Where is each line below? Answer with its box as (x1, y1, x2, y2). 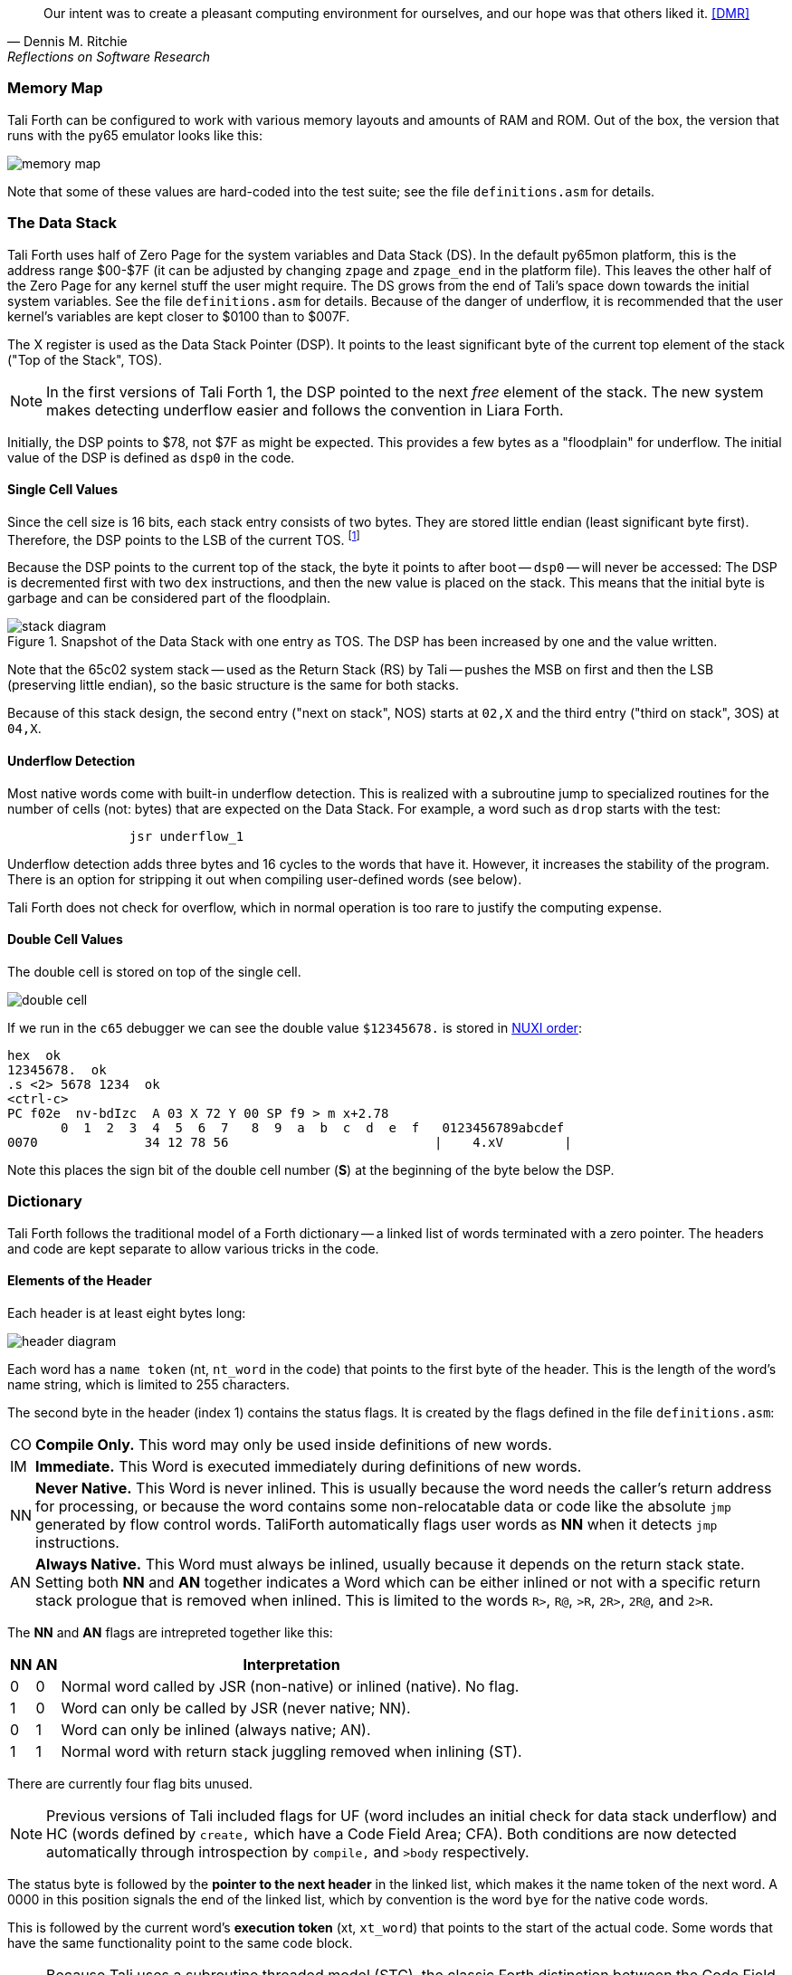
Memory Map (7, 79, 103, 98)
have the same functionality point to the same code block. (7, 1934, 353, 1951)
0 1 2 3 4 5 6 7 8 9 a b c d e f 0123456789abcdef (61, 1120, 565, 1135)
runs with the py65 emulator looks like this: (7, 127, 262, 143)
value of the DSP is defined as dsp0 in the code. (7, 449, 295, 465)
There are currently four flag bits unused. (7, 1775, 253, 1791)
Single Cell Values (7, 482, 119, 498)
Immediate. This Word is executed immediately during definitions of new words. (35, 1456, 582, 1475)
